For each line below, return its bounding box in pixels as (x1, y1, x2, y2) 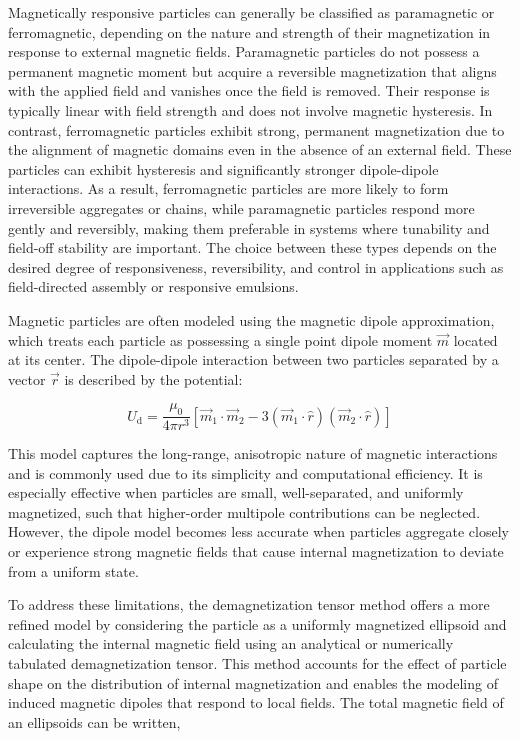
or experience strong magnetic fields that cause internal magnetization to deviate (8, 541, 504, 562)
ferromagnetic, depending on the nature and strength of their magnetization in (8, 21, 491, 42)
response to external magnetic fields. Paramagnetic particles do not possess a (8, 41, 480, 62)
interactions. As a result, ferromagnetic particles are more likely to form (8, 178, 449, 199)
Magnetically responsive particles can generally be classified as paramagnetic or (8, 2, 495, 22)
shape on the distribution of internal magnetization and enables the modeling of (8, 672, 498, 693)
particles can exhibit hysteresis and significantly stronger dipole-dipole (8, 158, 439, 179)
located (453, 329, 498, 350)
